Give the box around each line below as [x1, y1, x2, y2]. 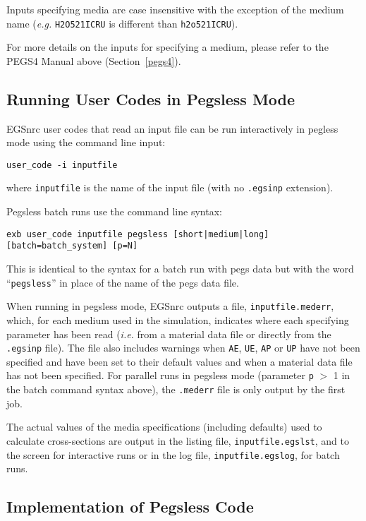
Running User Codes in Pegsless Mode [6, 88, 295, 109]
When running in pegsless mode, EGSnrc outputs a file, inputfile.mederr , [6, 299, 334, 313]
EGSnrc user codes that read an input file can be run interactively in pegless [6, 121, 338, 136]
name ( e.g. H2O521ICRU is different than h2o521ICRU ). [6, 16, 238, 30]
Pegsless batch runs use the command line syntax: [6, 204, 222, 219]
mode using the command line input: [6, 135, 166, 150]
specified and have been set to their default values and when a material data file [6, 354, 353, 369]
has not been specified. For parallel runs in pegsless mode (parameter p [6, 368, 314, 383]
